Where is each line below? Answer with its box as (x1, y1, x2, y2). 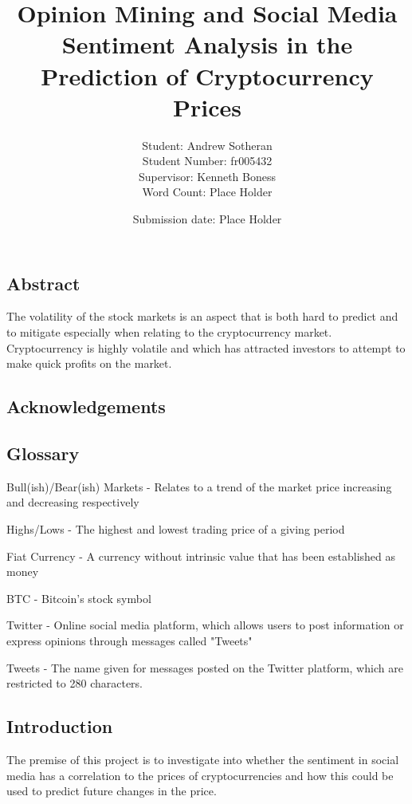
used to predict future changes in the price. (6, 782, 217, 799)
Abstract (6, 270, 80, 295)
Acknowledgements (6, 394, 166, 419)
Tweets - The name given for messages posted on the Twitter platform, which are (6, 659, 403, 676)
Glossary (6, 441, 80, 466)
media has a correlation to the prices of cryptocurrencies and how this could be (6, 767, 394, 783)
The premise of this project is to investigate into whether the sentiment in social (6, 751, 399, 767)
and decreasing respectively (6, 494, 139, 510)
